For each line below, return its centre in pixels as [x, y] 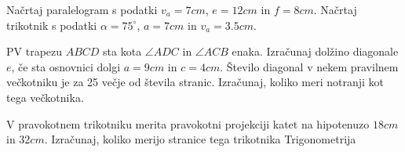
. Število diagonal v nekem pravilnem [309, 66]
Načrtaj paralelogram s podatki [82, 9]
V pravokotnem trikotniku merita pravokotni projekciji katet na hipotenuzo [188, 123]
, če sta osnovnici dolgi [66, 66]
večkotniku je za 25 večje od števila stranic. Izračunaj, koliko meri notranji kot [195, 82]
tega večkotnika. [45, 97]
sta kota [122, 51]
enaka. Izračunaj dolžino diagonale [315, 51]
